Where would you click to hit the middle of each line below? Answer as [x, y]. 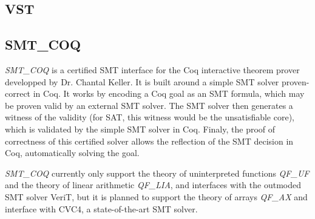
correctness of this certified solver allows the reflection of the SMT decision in [149, 141]
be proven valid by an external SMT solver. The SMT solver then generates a [149, 105]
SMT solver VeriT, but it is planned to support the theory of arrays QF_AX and [156, 196]
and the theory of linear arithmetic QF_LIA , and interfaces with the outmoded [153, 185]
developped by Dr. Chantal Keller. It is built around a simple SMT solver [142, 81]
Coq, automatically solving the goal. [72, 153]
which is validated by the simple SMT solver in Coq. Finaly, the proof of [140, 129]
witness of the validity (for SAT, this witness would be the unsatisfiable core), [150, 117]
